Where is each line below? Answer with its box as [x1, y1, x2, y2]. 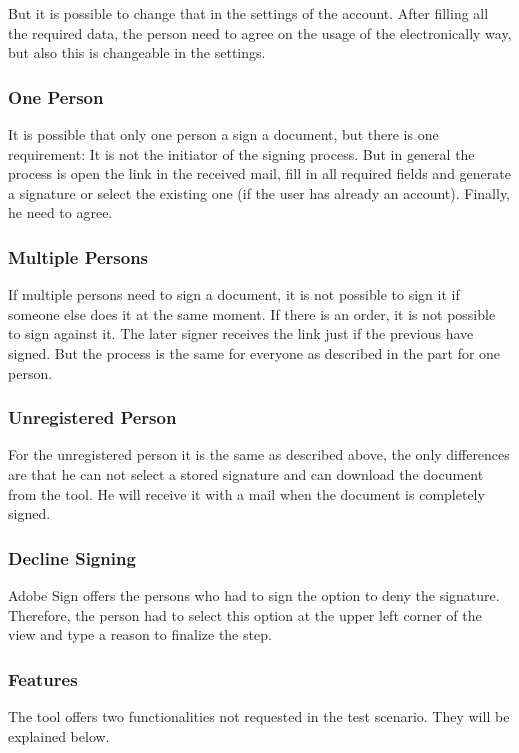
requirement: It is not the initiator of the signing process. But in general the [8, 143, 475, 164]
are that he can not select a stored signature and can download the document [8, 463, 484, 484]
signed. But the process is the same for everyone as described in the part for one [8, 342, 501, 363]
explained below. [8, 725, 110, 746]
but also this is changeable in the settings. [8, 42, 266, 63]
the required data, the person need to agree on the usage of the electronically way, [8, 22, 512, 43]
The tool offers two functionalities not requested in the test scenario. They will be [8, 705, 510, 726]
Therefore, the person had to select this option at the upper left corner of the [8, 604, 482, 625]
